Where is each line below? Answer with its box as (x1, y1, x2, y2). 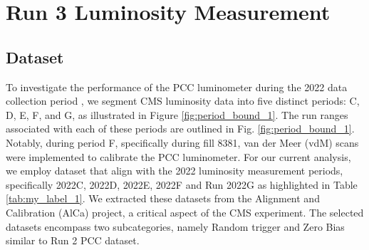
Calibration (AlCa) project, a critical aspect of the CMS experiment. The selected (6, 204, 364, 219)
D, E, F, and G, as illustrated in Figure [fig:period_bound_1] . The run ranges (6, 107, 348, 122)
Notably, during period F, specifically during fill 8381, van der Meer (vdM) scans (6, 135, 359, 150)
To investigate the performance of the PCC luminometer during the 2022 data (6, 79, 348, 94)
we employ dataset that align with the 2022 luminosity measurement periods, (6, 163, 343, 178)
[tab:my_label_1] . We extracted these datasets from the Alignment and (6, 191, 320, 206)
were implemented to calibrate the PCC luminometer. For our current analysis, (6, 149, 351, 164)
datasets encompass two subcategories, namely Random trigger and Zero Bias (6, 219, 345, 234)
